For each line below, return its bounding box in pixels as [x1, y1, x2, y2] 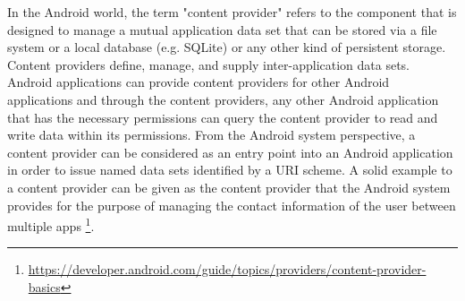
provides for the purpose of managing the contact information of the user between [7, 195, 456, 214]
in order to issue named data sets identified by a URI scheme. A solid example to [7, 160, 452, 179]
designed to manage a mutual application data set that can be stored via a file [7, 20, 437, 39]
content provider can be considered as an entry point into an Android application [7, 142, 453, 161]
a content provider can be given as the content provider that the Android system [7, 177, 451, 196]
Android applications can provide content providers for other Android [7, 73, 390, 91]
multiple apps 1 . [7, 214, 95, 235]
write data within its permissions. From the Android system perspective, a [7, 125, 416, 144]
